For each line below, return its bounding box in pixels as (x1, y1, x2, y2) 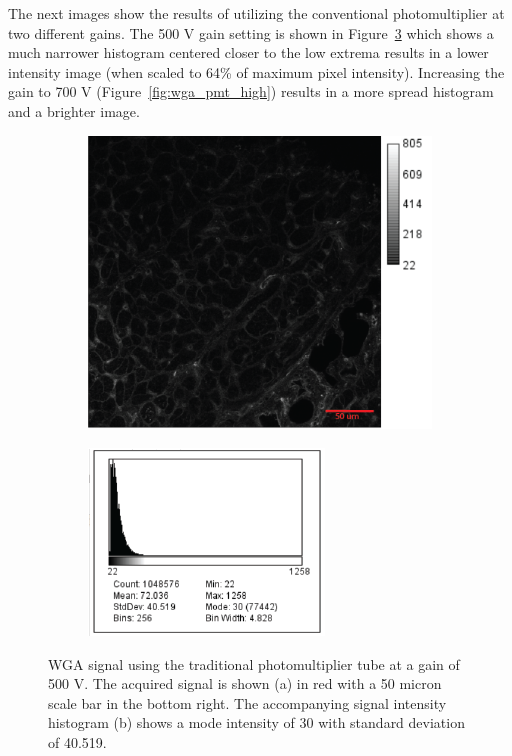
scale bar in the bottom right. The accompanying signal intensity (48, 692, 447, 713)
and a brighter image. (8, 100, 140, 121)
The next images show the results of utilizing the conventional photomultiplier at (8, 3, 505, 23)
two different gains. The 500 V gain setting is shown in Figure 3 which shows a (8, 22, 494, 43)
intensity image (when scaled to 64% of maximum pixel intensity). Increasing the (8, 61, 505, 82)
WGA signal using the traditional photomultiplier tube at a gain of (48, 653, 460, 674)
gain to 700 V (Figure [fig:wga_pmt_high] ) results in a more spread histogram (8, 81, 494, 102)
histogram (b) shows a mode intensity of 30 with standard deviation (48, 712, 465, 733)
